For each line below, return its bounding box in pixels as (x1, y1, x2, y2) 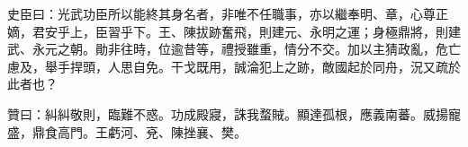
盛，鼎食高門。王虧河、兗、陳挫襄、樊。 (7, 122, 247, 141)
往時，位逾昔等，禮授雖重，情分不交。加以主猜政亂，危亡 (120, 39, 461, 58)
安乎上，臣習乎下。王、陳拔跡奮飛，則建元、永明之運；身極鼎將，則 (44, 22, 448, 40)
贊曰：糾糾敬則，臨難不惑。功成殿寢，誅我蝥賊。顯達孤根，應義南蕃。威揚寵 (7, 104, 461, 123)
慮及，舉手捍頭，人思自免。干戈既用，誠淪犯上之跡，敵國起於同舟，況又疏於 (7, 56, 461, 75)
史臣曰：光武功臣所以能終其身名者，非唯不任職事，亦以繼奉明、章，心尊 (7, 4, 436, 22)
